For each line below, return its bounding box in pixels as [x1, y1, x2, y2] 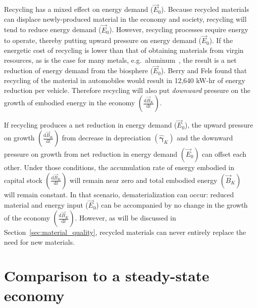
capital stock [4, 175, 43, 185]
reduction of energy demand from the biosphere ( [4, 65, 153, 76]
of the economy [4, 213, 50, 223]
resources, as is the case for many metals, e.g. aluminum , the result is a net [4, 54, 237, 65]
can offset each [202, 149, 247, 159]
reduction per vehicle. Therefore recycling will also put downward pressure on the [4, 85, 251, 95]
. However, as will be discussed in [75, 213, 176, 223]
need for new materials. [4, 236, 75, 247]
